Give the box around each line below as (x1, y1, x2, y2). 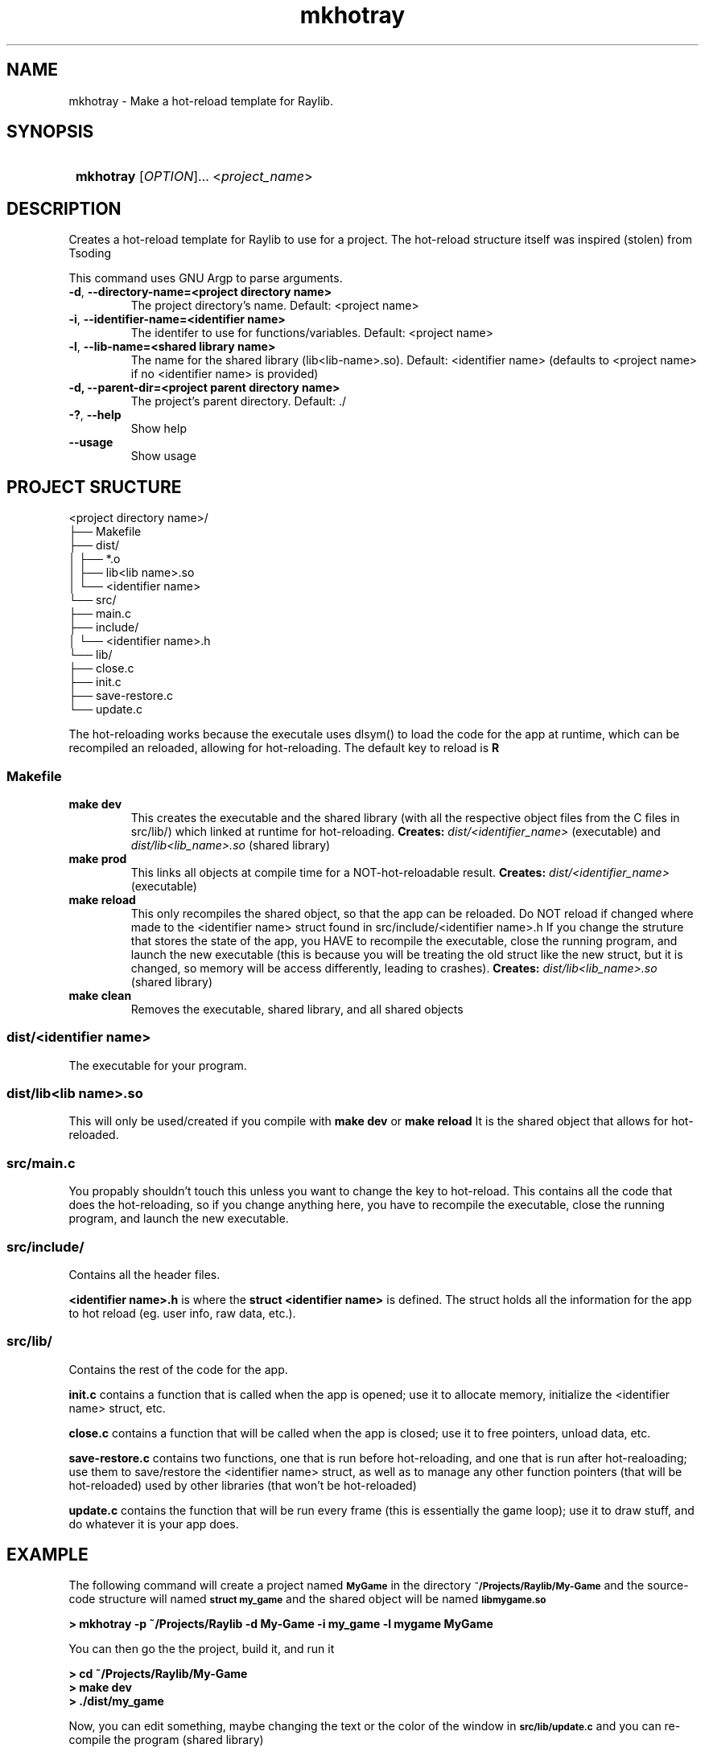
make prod (68, 851, 127, 866)
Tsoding (68, 246, 111, 261)
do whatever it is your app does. (68, 1516, 239, 1531)
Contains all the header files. (68, 1267, 221, 1281)
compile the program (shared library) (68, 1733, 264, 1747)
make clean (68, 988, 132, 1002)
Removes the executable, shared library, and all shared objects (130, 1001, 464, 1016)
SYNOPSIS (6, 121, 94, 142)
